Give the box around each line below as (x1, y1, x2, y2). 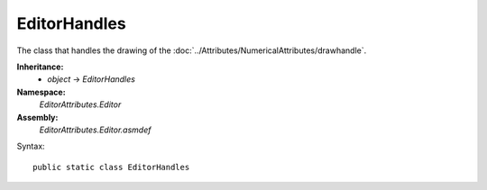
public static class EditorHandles (32, 162, 190, 172)
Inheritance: (16, 61, 64, 72)
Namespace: (16, 86, 67, 97)
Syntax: (16, 140, 45, 152)
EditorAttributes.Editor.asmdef (39, 124, 152, 135)
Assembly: (16, 112, 59, 122)
